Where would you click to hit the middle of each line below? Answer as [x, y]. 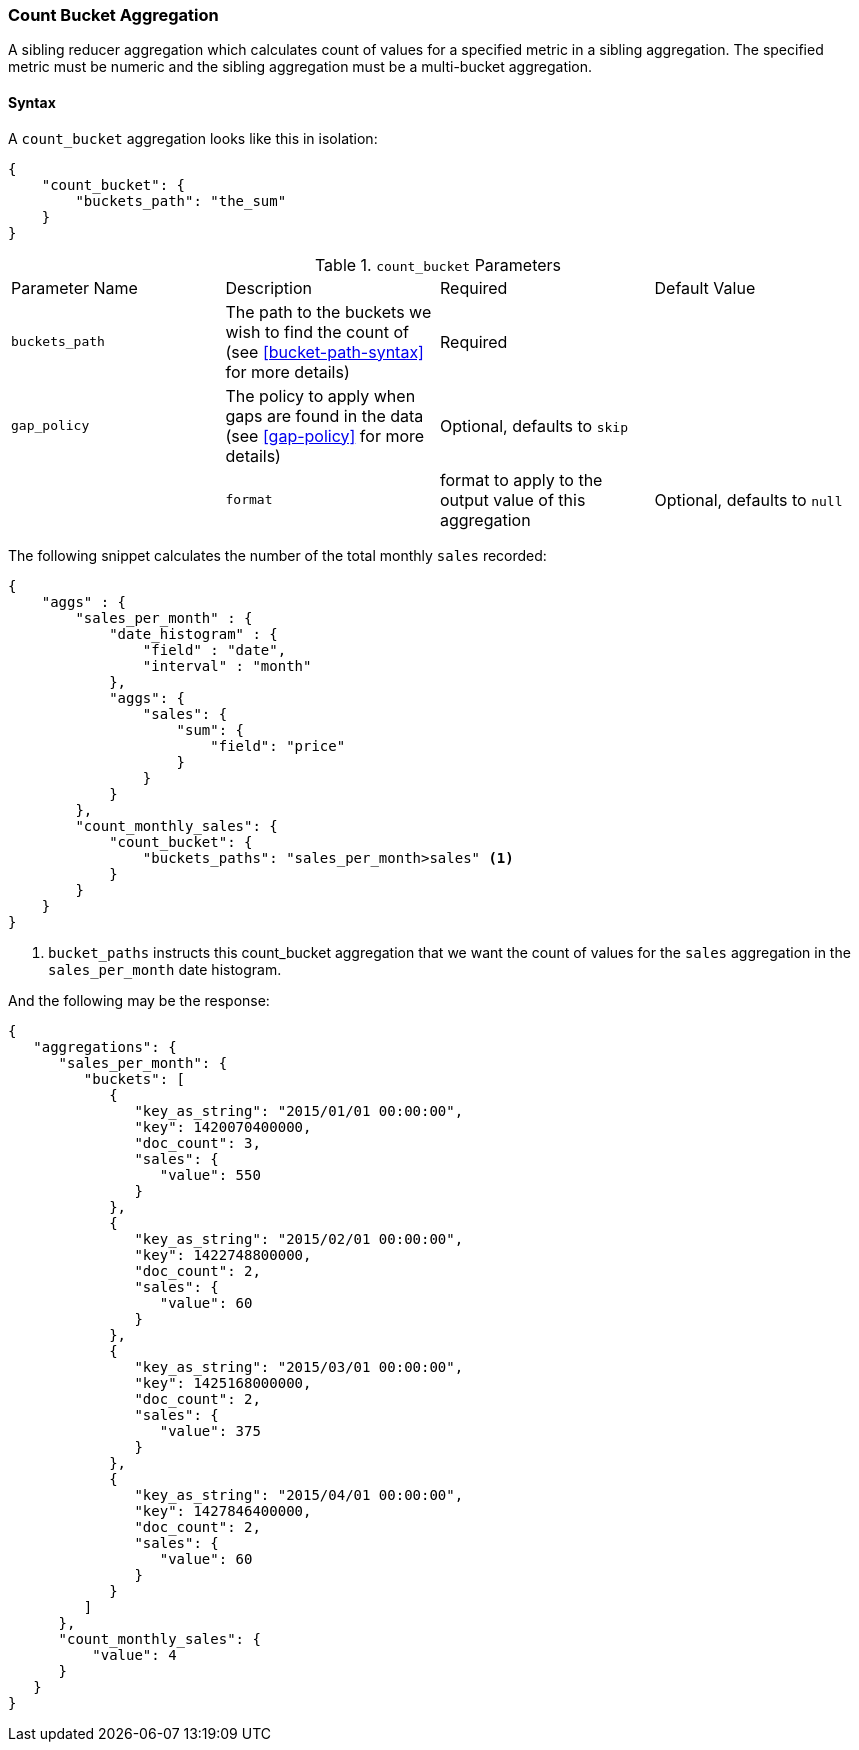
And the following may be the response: [139, 1000]
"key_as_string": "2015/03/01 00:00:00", [299, 1366]
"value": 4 [134, 1654]
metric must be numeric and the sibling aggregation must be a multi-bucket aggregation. [300, 67]
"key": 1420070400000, [223, 1126]
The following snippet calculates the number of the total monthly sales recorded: [277, 555]
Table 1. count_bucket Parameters [438, 264]
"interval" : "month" [227, 665]
